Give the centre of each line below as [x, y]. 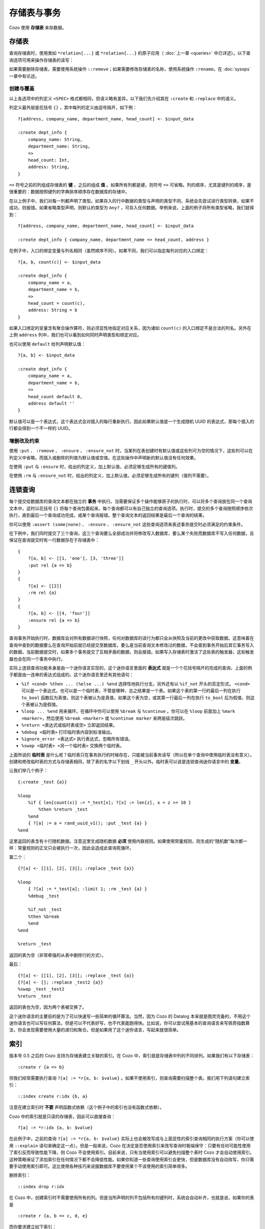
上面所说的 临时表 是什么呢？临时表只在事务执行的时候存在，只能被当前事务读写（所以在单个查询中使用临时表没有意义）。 [132, 755]
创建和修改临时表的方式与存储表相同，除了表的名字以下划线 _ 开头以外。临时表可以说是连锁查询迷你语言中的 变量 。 [126, 761]
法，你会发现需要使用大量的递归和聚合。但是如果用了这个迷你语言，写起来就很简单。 [95, 1030]
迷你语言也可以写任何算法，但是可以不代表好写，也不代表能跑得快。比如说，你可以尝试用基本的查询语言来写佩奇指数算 [129, 1023]
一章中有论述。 [24, 76]
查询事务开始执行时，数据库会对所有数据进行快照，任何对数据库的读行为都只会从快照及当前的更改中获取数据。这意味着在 [132, 638]
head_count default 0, [55, 396]
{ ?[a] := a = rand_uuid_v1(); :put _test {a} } [87, 823]
